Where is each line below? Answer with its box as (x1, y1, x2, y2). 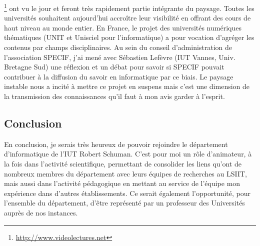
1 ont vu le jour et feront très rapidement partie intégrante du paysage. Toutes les (4, 1, 254, 13)
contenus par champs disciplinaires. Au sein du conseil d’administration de (4, 42, 232, 52)
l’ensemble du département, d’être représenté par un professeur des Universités (4, 197, 245, 208)
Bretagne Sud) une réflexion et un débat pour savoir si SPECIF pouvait (4, 61, 224, 72)
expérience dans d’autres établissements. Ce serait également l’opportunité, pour (4, 187, 250, 198)
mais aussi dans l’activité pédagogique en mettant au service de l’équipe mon (4, 178, 240, 188)
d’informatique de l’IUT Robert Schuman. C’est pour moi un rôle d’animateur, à (4, 148, 252, 159)
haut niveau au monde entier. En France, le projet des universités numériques (4, 22, 241, 32)
